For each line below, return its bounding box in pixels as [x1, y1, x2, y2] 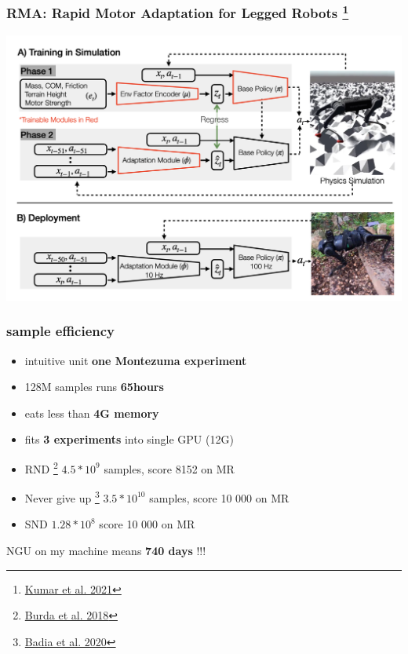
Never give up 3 [24, 488, 100, 506]
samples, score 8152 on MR [104, 460, 235, 477]
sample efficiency [6, 321, 115, 341]
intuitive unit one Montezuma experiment [24, 352, 247, 368]
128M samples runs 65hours [24, 378, 164, 395]
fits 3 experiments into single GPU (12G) [24, 431, 234, 448]
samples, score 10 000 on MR [149, 489, 290, 506]
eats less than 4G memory [24, 404, 159, 421]
